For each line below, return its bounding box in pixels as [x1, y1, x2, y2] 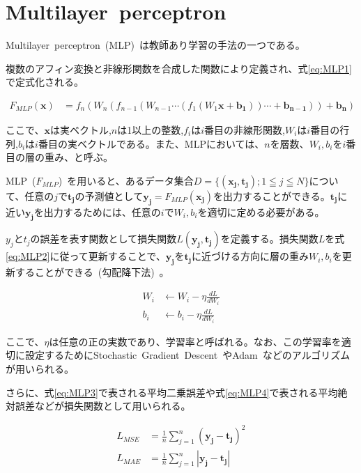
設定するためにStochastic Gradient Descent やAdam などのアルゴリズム [24, 348, 351, 362]
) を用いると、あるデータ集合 [58, 173, 194, 187]
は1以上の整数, [117, 122, 184, 137]
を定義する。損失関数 [220, 231, 318, 246]
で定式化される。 [6, 75, 84, 89]
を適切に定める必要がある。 [197, 204, 325, 219]
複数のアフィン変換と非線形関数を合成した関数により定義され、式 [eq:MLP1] [6, 61, 352, 75]
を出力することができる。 [213, 188, 330, 203]
